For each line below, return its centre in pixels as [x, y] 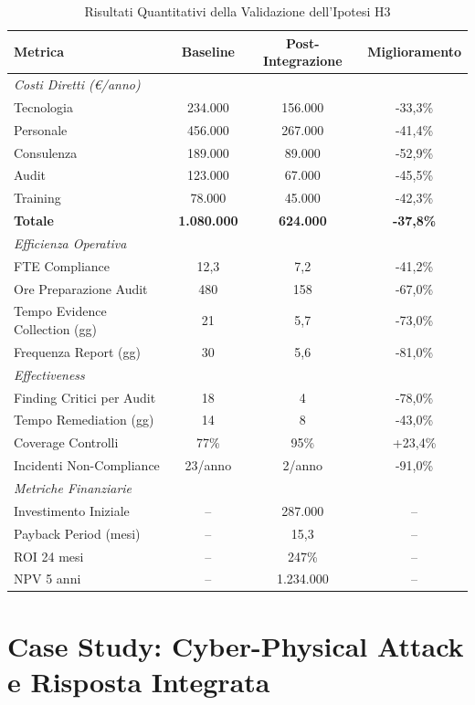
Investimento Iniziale [72, 510]
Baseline [208, 52]
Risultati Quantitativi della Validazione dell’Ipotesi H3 [237, 11]
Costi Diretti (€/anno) [77, 84]
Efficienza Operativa [70, 242]
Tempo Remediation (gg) [84, 420]
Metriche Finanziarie [73, 487]
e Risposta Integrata [139, 681]
